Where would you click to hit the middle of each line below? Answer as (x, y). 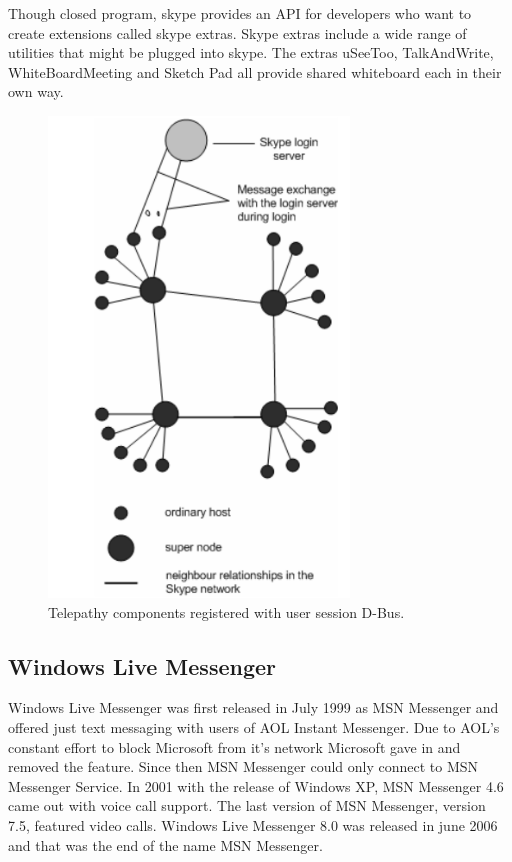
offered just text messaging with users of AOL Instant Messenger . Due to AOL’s (254, 727)
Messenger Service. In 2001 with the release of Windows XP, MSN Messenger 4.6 (256, 785)
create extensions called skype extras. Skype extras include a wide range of (237, 32)
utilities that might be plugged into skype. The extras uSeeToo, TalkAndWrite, (251, 52)
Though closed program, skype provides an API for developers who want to (240, 13)
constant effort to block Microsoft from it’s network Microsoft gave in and (234, 746)
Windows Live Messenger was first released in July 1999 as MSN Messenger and (253, 707)
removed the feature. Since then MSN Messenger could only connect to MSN (243, 766)
